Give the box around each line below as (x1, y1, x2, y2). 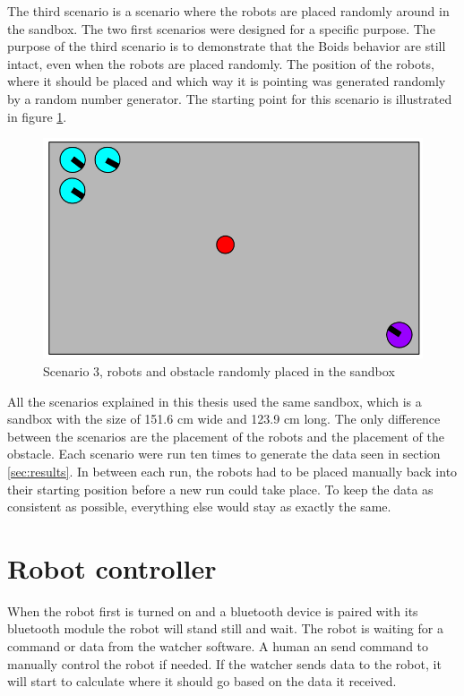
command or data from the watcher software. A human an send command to (7, 637, 429, 656)
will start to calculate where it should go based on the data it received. (7, 672, 397, 691)
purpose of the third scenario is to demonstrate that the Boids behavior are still (7, 37, 446, 56)
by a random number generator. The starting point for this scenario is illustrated (7, 89, 452, 107)
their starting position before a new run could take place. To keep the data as (7, 479, 434, 498)
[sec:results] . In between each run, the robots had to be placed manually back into (7, 461, 458, 480)
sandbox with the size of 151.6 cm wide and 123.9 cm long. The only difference (7, 409, 441, 428)
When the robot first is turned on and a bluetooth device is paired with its (7, 601, 418, 620)
